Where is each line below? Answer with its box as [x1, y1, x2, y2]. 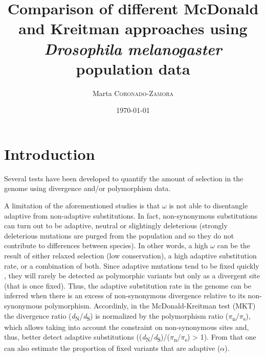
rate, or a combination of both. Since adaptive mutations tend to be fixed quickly [4, 260, 259, 271]
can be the [217, 240, 250, 251]
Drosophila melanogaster [44, 38, 222, 59]
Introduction [4, 143, 95, 164]
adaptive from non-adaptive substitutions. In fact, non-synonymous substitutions [4, 210, 258, 221]
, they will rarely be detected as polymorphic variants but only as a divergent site [4, 270, 260, 281]
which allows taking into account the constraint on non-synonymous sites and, [4, 321, 249, 332]
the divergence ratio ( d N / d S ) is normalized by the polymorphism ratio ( [4, 310, 229, 322]
